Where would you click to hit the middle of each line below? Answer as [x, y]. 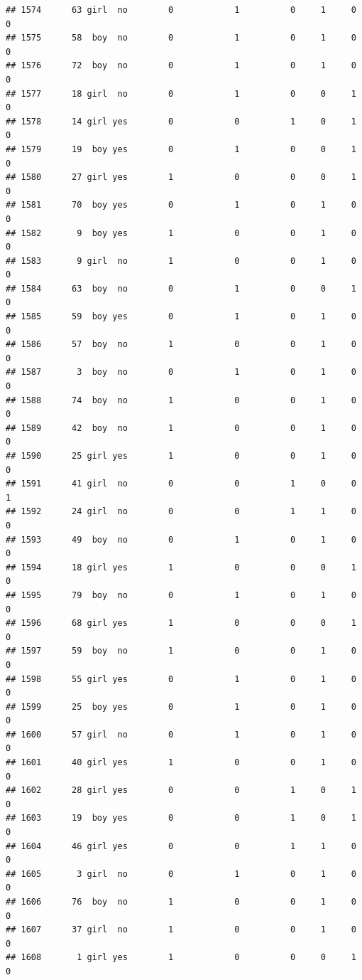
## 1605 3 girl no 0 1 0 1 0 [181, 874]
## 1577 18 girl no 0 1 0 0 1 [181, 94]
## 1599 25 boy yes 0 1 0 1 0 [181, 707]
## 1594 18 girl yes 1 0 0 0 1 [181, 567]
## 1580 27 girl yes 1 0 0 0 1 [181, 177]
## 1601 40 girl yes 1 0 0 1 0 [181, 763]
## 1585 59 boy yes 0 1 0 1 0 [181, 317]
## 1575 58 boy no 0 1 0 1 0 [181, 38]
